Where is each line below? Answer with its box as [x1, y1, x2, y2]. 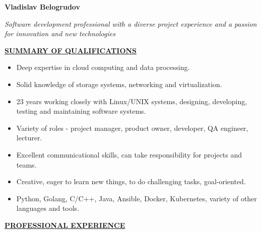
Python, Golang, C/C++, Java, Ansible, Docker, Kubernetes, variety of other [16, 193, 257, 203]
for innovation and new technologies [5, 28, 115, 39]
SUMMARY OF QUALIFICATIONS [5, 45, 137, 55]
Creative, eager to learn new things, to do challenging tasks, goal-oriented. [16, 176, 246, 187]
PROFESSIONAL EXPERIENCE [5, 219, 125, 230]
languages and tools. [16, 203, 80, 213]
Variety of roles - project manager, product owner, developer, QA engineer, [16, 122, 248, 133]
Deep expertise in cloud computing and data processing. [16, 62, 190, 72]
